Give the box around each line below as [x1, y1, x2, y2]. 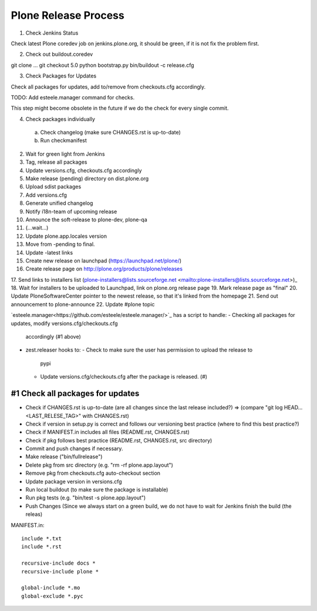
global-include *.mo [21, 585, 80, 591]
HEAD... [284, 404, 303, 411]
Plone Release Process [11, 9, 124, 22]
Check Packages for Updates [25, 72, 97, 79]
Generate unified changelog [25, 200, 93, 207]
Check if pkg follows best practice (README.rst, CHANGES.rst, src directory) [25, 437, 213, 444]
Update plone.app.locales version [25, 232, 107, 239]
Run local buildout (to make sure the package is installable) [25, 486, 168, 493]
